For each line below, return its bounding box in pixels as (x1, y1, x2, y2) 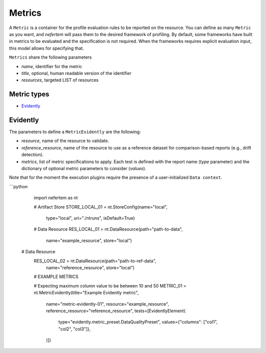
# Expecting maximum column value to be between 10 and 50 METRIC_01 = (33, 282, 187, 288)
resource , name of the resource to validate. (21, 138, 109, 144)
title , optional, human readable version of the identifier (21, 70, 132, 76)
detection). (21, 152, 44, 158)
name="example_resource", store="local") (46, 237, 133, 244)
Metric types (9, 90, 49, 99)
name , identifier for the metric (21, 63, 82, 69)
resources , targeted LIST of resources (21, 77, 99, 83)
